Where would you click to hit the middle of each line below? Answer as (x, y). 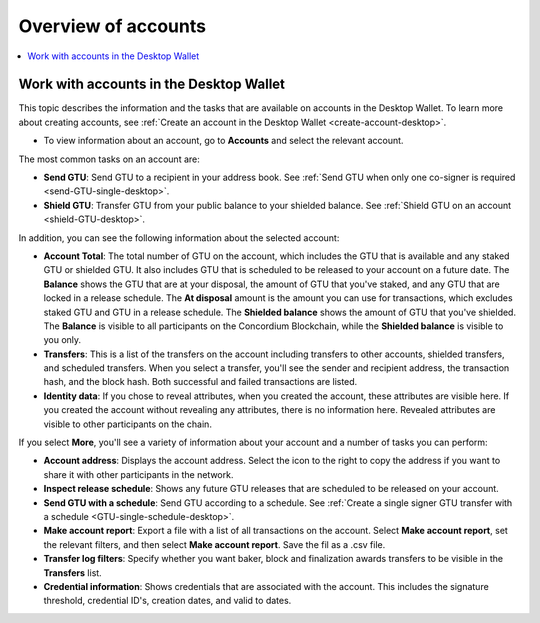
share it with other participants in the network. (138, 474)
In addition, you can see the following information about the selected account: (179, 237)
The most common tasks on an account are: (109, 159)
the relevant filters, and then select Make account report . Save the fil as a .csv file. (214, 544)
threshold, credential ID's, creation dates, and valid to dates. (167, 601)
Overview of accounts (112, 26)
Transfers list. (72, 572)
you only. (62, 340)
